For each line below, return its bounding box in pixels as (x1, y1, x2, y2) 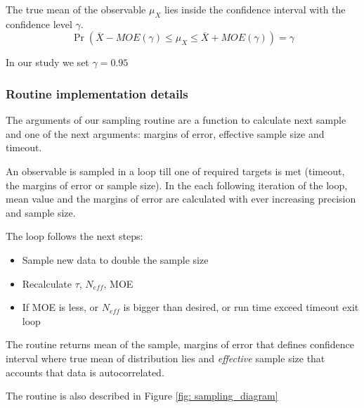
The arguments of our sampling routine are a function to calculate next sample (6, 113, 346, 127)
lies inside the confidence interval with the (164, 2, 346, 16)
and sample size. (6, 205, 76, 219)
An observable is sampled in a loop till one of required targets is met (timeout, (6, 163, 345, 178)
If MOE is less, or (22, 300, 98, 314)
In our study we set (6, 55, 89, 70)
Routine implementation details (6, 84, 188, 102)
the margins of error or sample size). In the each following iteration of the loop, (6, 177, 348, 192)
